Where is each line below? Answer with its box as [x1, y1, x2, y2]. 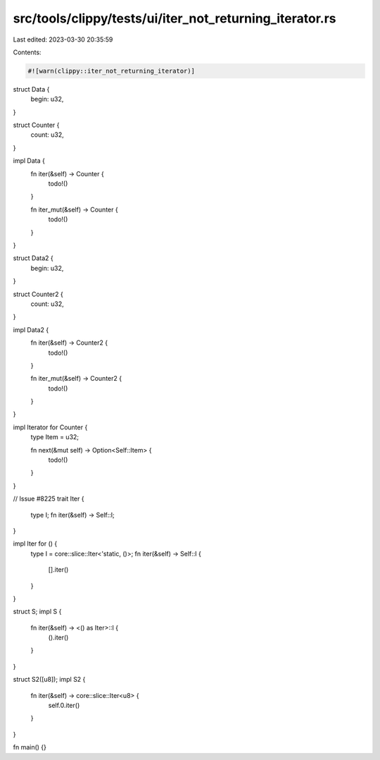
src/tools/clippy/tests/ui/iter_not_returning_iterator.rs [13, 11, 337, 26]
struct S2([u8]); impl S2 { [13, 675, 86, 684]
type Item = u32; [30, 433, 80, 441]
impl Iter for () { [13, 539, 58, 548]
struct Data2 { [13, 254, 53, 262]
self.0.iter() [48, 701, 80, 710]
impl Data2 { [13, 325, 49, 334]
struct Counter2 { [13, 290, 63, 298]
